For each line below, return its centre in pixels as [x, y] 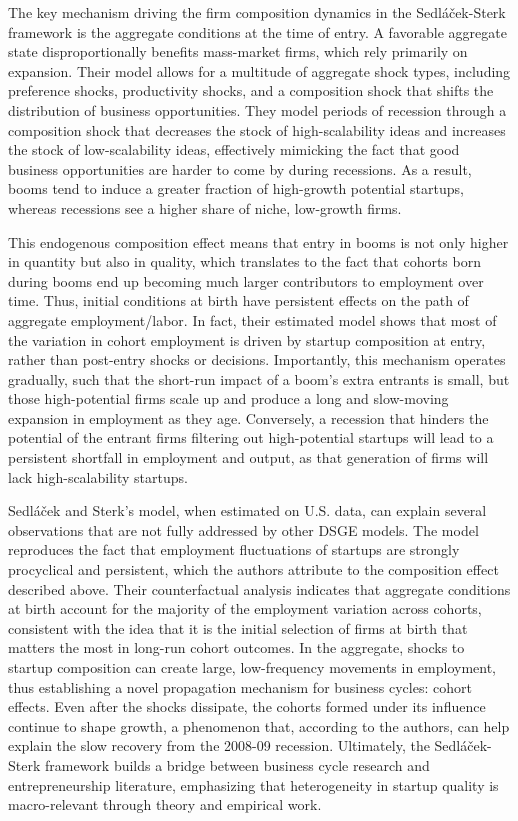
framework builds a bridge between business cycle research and [237, 764]
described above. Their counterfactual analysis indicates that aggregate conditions [259, 588]
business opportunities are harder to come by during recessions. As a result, [240, 168]
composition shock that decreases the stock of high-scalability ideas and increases [257, 129]
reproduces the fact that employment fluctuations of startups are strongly [234, 549]
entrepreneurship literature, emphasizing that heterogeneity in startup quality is [253, 784]
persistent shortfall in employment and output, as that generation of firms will [248, 457]
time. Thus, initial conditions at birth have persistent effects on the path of [238, 300]
